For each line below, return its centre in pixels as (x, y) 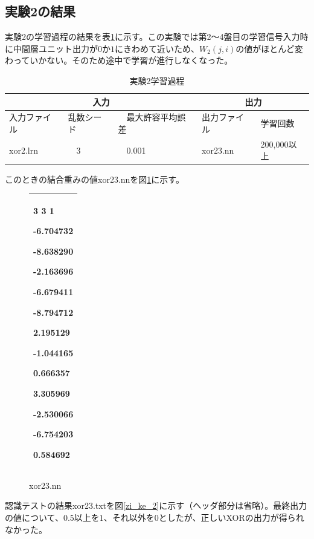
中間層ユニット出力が (55, 48)
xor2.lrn (24, 150)
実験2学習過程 (157, 80)
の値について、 (34, 518)
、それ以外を (129, 518)
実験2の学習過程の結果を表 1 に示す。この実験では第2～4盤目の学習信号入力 (152, 37)
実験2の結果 (40, 11)
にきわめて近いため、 (157, 48)
